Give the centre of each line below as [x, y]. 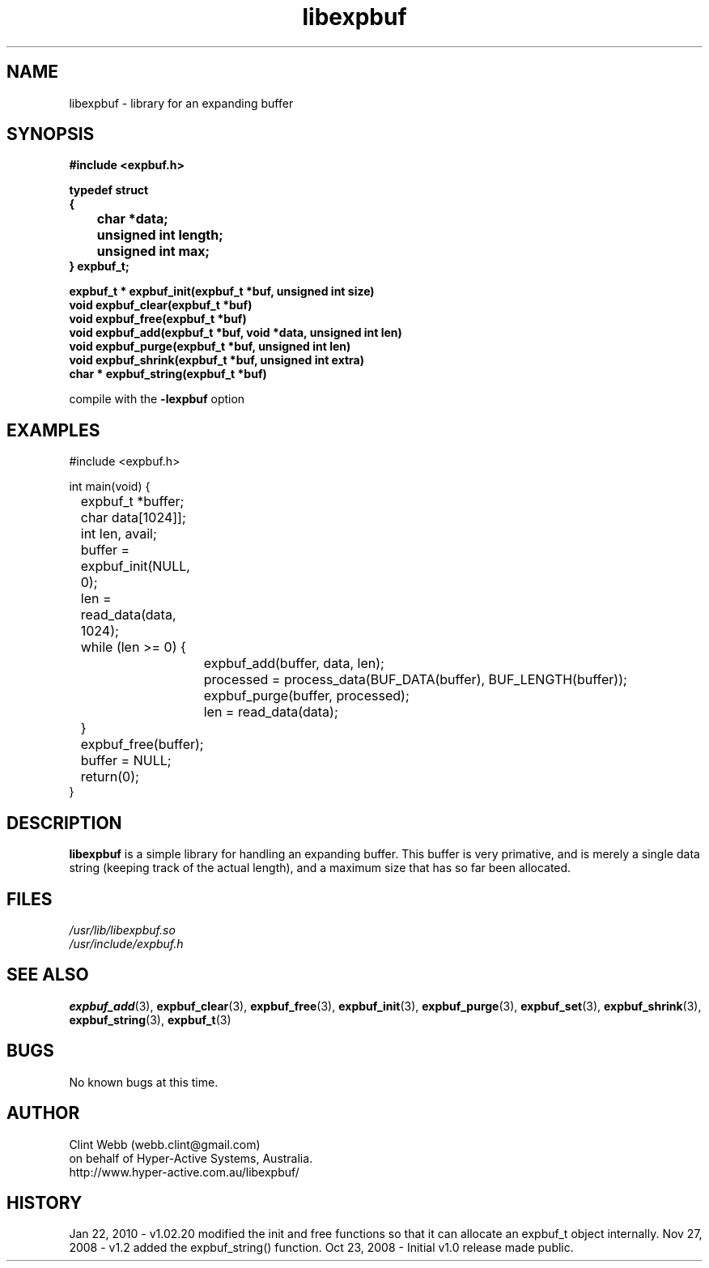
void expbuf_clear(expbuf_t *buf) [161, 305]
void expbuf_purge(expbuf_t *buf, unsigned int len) [210, 347]
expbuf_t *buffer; [132, 502]
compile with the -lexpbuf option [157, 399]
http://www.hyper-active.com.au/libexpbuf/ [184, 1172]
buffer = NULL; [126, 761]
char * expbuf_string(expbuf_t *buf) [168, 374]
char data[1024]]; [133, 518]
